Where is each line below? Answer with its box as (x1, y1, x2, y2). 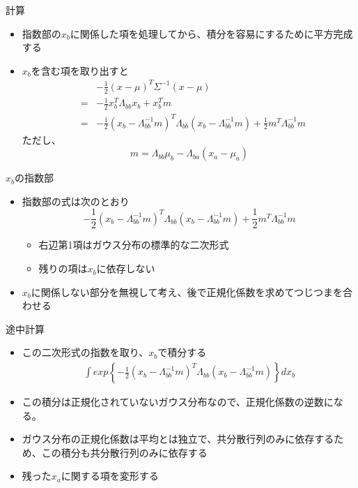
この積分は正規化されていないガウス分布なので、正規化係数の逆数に (22, 394, 334, 409)
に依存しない (96, 261, 155, 276)
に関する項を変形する (61, 468, 159, 483)
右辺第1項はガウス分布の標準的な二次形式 (38, 237, 229, 252)
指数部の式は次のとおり (22, 193, 130, 208)
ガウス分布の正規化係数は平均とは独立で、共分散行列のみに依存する (22, 431, 334, 446)
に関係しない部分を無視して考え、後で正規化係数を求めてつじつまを (31, 284, 343, 299)
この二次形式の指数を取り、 (22, 345, 149, 360)
